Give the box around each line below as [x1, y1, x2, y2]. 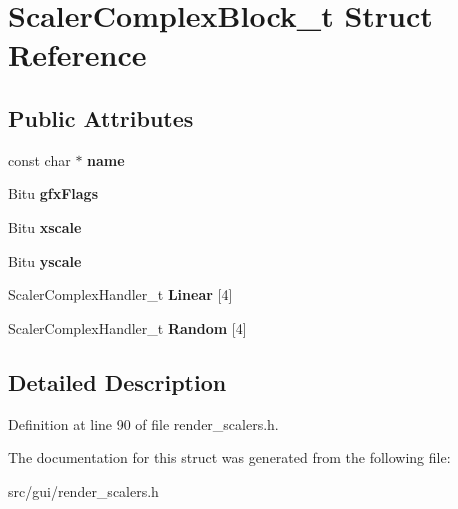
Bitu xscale [8, 216, 82, 237]
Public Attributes [8, 102, 194, 133]
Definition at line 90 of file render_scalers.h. [8, 413, 279, 434]
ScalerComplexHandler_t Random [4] [8, 317, 247, 338]
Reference [8, 34, 147, 75]
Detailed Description [8, 366, 227, 397]
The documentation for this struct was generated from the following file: [8, 447, 451, 468]
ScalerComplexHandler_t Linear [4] [8, 284, 233, 305]
